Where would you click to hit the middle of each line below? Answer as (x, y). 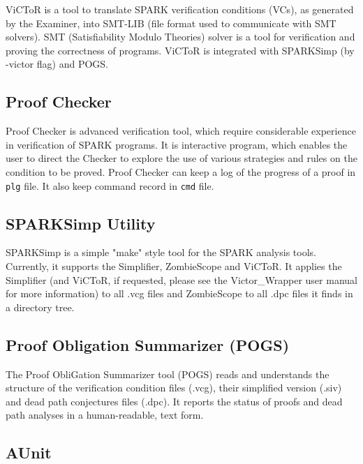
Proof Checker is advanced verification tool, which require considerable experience (181, 131)
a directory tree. (40, 307)
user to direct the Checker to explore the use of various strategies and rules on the (181, 158)
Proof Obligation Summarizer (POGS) (148, 344)
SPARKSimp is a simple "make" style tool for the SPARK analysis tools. (161, 252)
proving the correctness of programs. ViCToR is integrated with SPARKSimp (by (180, 50)
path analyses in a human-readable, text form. (105, 415)
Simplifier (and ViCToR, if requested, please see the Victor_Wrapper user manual (181, 279)
